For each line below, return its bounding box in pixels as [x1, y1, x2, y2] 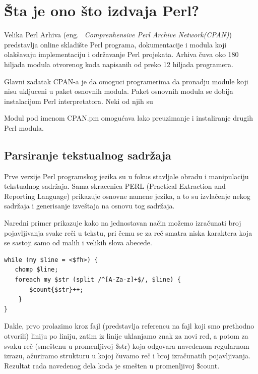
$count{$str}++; [29, 286, 84, 293]
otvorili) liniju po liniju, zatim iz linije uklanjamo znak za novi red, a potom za [4, 330, 248, 341]
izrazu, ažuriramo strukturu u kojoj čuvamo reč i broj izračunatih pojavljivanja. [4, 350, 250, 361]
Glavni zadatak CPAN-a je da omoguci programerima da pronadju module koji [4, 76, 248, 86]
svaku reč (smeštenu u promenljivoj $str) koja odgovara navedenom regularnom [4, 340, 249, 351]
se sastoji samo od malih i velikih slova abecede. [4, 237, 152, 248]
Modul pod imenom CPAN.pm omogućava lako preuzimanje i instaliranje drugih [4, 113, 253, 123]
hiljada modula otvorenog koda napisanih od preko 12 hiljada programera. [4, 59, 233, 69]
